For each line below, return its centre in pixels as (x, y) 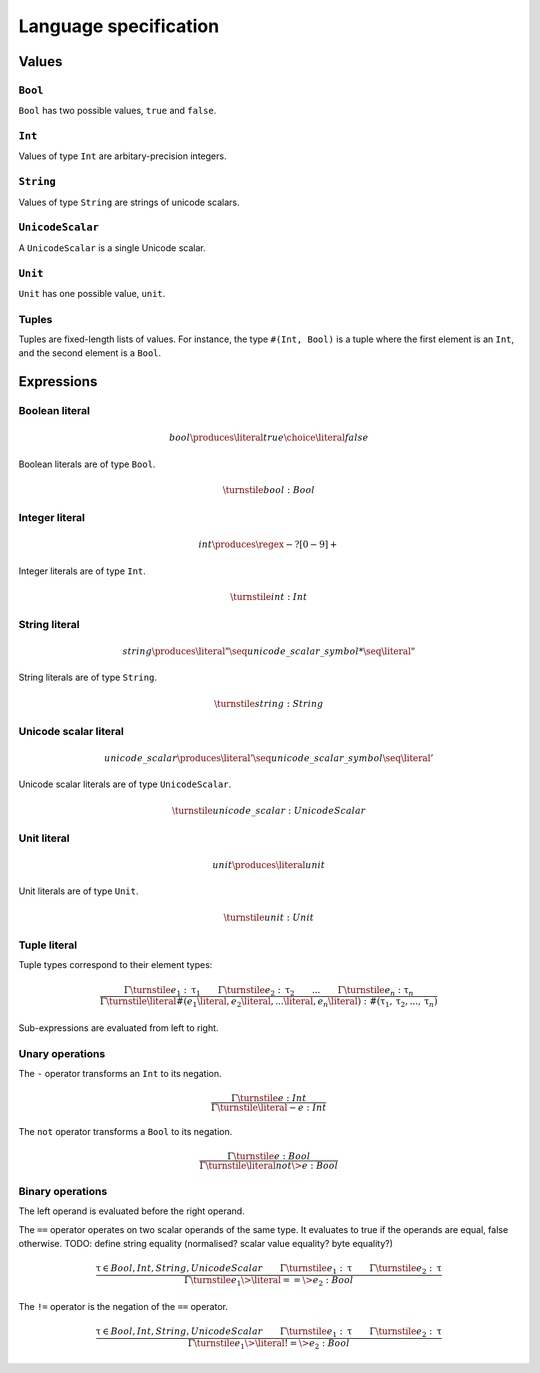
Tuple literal (48, 945)
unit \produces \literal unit (268, 864)
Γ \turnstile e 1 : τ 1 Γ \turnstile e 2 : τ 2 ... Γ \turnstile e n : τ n (268, 991)
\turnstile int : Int (269, 596)
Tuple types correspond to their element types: (115, 965)
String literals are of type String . (87, 677)
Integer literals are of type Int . (82, 571)
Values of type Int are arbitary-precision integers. (122, 156)
